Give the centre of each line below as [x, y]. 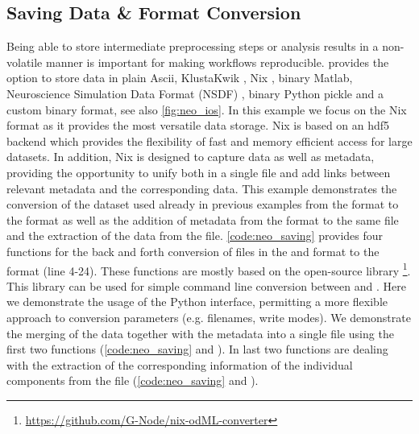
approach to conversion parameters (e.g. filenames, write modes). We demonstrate [209, 317]
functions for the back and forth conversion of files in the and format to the [193, 251]
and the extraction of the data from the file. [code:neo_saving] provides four [195, 236]
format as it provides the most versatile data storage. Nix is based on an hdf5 [198, 125]
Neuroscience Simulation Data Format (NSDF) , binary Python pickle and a [195, 93]
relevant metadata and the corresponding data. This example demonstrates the [202, 188]
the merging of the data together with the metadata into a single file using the [200, 333]
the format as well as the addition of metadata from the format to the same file [203, 219]
